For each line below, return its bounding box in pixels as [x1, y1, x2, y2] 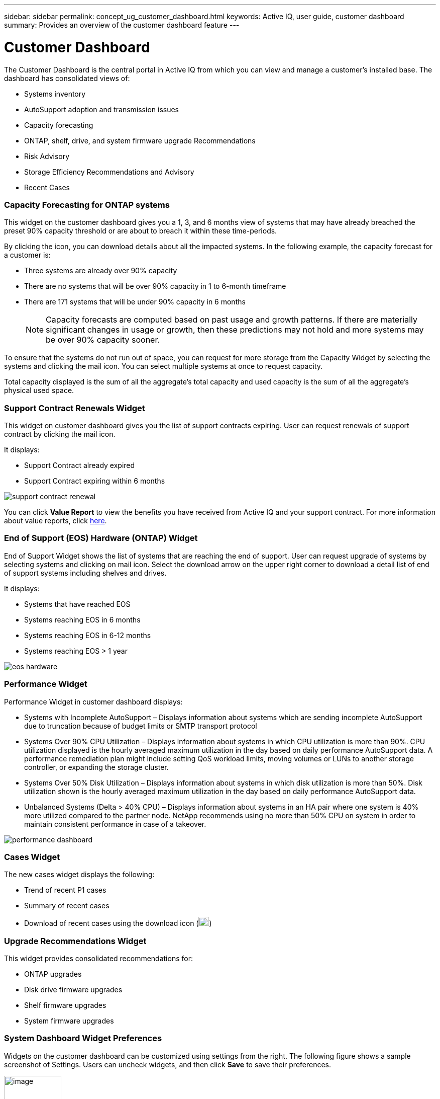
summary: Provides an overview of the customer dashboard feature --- [4, 21, 240, 29]
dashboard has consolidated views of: [4, 73, 130, 83]
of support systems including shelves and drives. [4, 568, 167, 577]
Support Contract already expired [24, 461, 135, 469]
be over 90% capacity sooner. [46, 335, 160, 345]
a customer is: [4, 251, 51, 260]
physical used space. [4, 386, 74, 395]
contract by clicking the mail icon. [4, 430, 116, 438]
